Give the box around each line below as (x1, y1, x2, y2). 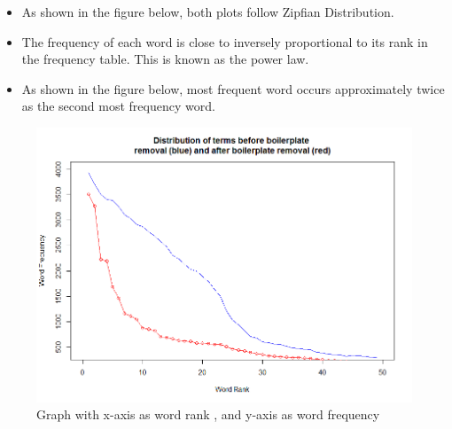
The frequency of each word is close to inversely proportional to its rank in (21, 32, 428, 51)
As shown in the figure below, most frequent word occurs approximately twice (21, 79, 445, 97)
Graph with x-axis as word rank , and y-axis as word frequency (36, 405, 380, 424)
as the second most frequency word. (21, 97, 215, 115)
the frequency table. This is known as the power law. (21, 50, 309, 68)
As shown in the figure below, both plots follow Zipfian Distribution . (21, 3, 394, 20)
